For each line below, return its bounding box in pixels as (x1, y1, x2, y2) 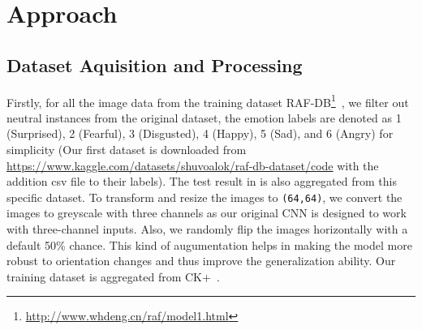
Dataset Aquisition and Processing (6, 52, 303, 77)
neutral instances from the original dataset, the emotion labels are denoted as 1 (6, 109, 402, 126)
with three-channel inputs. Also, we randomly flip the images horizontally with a (6, 221, 408, 238)
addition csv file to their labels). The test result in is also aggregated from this (6, 173, 397, 190)
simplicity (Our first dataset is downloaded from (6, 141, 247, 158)
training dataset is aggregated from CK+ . (6, 268, 220, 285)
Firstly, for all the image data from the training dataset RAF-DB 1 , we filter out (6, 91, 409, 110)
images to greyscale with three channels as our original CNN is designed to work (6, 204, 407, 221)
